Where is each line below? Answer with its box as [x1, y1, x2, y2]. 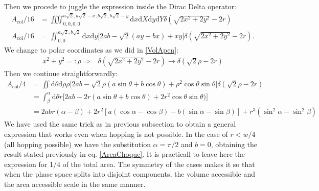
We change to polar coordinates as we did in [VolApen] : [4, 44, 178, 55]
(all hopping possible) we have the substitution [4, 138, 151, 149]
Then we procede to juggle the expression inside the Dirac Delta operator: [4, 1, 236, 11]
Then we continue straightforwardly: [4, 68, 118, 79]
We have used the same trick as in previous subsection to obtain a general [4, 118, 236, 129]
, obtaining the [211, 138, 258, 149]
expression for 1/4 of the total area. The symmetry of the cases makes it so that [4, 158, 255, 169]
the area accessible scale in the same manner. [4, 179, 146, 189]
